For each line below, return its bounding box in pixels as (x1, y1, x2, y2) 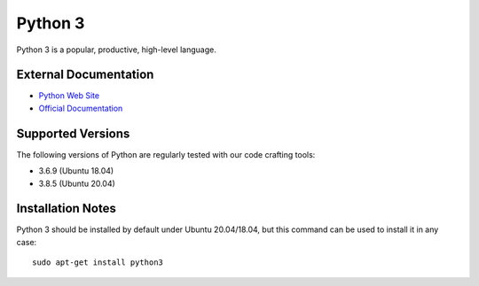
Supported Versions (16, 126, 130, 141)
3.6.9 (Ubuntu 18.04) (38, 166, 114, 176)
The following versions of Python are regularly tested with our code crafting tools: (16, 149, 316, 159)
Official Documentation (38, 103, 123, 113)
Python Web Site (38, 90, 100, 101)
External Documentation (16, 67, 154, 82)
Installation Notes (16, 201, 117, 216)
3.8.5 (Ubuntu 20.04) (38, 178, 115, 189)
